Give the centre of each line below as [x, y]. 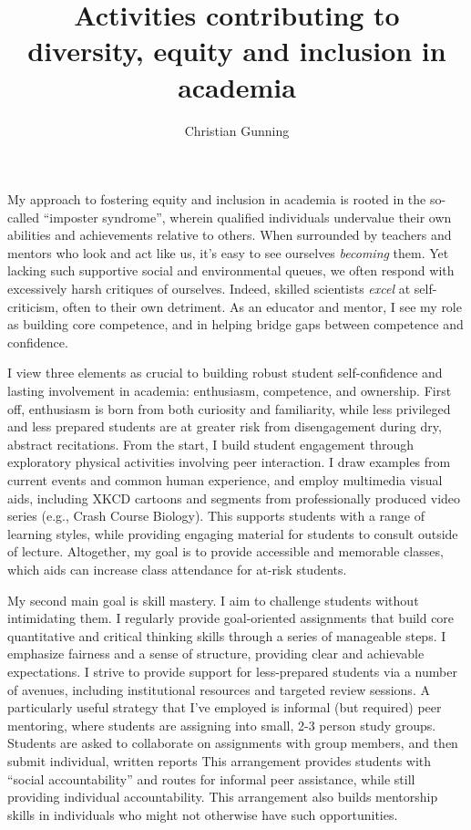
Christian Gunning [237, 130]
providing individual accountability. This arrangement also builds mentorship [223, 797]
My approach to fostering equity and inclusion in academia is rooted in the [217, 199]
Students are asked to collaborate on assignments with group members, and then [233, 743]
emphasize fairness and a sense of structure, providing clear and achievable [216, 654]
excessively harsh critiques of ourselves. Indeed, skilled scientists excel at [209, 289]
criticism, [33, 306]
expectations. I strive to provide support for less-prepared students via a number [232, 671]
